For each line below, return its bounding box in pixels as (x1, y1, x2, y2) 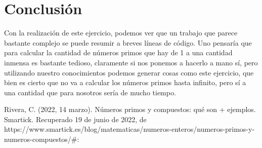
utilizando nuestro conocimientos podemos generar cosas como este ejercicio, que (4, 67, 254, 78)
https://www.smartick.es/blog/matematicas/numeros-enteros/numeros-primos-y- (4, 124, 255, 134)
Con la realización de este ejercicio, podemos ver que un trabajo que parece (4, 27, 238, 38)
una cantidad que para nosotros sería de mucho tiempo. (4, 87, 176, 97)
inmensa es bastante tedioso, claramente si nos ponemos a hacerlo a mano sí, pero (4, 57, 258, 67)
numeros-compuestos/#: (4, 134, 79, 144)
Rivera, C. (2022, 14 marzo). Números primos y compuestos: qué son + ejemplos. (4, 104, 256, 115)
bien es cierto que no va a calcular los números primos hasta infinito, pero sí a (4, 77, 246, 88)
